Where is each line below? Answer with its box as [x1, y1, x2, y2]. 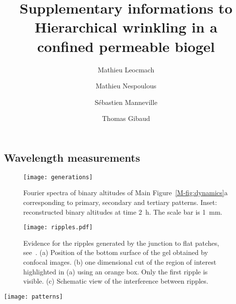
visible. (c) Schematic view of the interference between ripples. [23, 276, 208, 286]
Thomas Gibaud [102, 113, 150, 123]
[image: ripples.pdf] [23, 224, 93, 231]
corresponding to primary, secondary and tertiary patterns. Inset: [23, 197, 217, 207]
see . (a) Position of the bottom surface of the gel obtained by [23, 247, 208, 257]
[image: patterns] [4, 293, 63, 300]
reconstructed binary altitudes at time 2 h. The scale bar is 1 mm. [23, 206, 222, 217]
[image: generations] [23, 173, 93, 181]
